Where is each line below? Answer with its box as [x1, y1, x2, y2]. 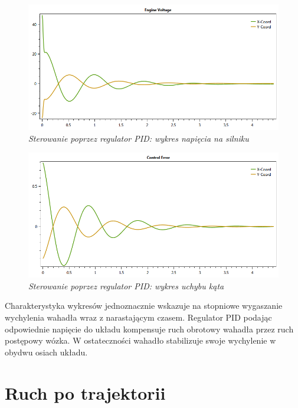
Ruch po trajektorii [5, 380, 166, 404]
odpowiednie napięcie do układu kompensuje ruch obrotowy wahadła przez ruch [5, 322, 294, 335]
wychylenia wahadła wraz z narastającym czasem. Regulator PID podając [5, 311, 272, 323]
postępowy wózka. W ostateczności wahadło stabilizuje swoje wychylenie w [5, 334, 276, 347]
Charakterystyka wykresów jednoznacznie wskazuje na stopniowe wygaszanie [5, 299, 283, 312]
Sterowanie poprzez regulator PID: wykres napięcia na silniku [28, 132, 249, 144]
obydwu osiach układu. [5, 345, 88, 358]
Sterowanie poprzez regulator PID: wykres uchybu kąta [28, 279, 224, 292]
